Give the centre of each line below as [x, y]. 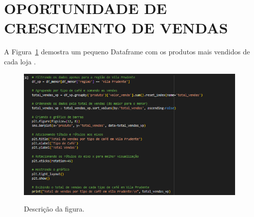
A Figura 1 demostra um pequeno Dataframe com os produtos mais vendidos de [127, 52]
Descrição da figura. [54, 209]
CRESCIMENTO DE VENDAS [116, 28]
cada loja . [20, 61]
